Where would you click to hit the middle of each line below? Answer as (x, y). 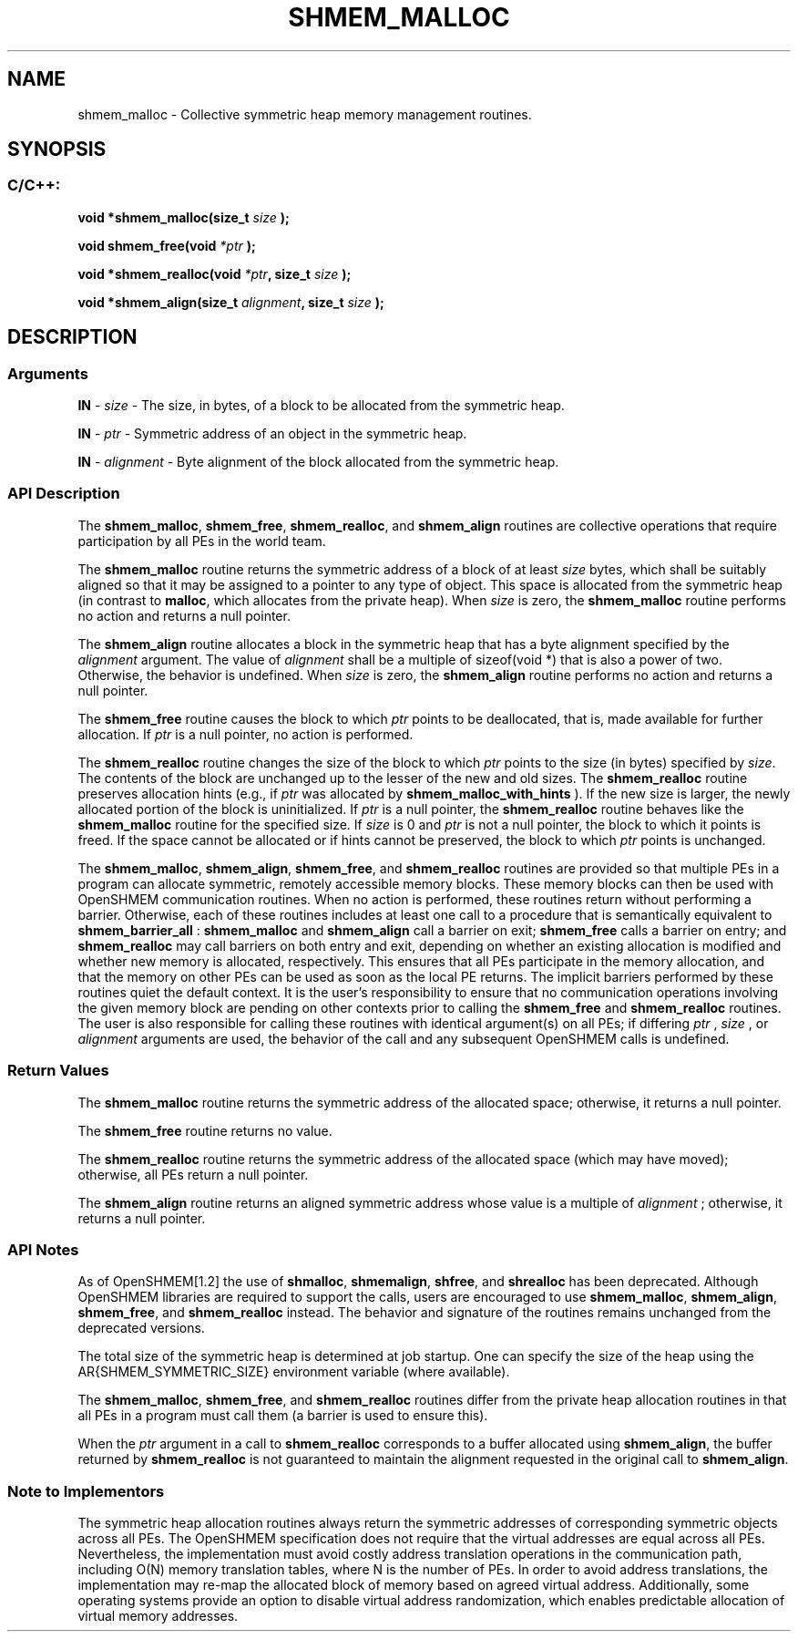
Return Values (58, 1071)
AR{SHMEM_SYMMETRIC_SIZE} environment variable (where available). (294, 1372)
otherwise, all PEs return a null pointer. (193, 1174)
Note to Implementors (86, 1491)
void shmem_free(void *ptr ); (167, 245)
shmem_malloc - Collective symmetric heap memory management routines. (305, 114)
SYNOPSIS (57, 149)
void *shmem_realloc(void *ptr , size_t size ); (215, 273)
